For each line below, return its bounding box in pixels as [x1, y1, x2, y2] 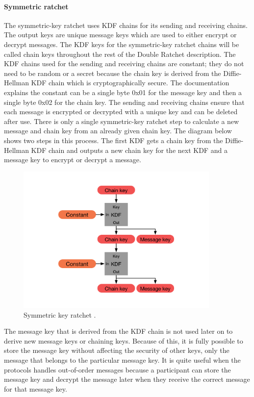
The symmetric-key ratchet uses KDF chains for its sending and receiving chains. [4, 20, 248, 30]
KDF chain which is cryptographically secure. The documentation [31, 77, 229, 88]
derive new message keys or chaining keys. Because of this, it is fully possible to [4, 335, 243, 346]
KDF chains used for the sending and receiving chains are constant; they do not [4, 58, 244, 69]
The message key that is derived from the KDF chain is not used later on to [4, 326, 233, 336]
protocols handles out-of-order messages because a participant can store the [4, 364, 231, 374]
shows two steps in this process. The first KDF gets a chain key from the [4, 135, 223, 145]
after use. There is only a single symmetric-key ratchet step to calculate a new [4, 116, 239, 126]
